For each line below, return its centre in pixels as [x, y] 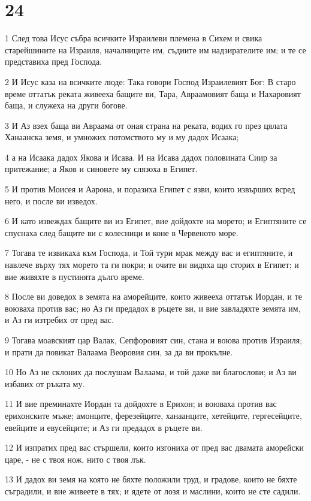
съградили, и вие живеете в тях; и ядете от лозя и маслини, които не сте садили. [153, 491]
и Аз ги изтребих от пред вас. [59, 320]
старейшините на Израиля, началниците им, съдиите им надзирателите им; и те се [155, 49]
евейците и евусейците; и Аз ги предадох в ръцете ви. [104, 427]
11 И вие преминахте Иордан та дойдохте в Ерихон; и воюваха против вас [141, 404]
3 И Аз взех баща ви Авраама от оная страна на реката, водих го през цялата [146, 125]
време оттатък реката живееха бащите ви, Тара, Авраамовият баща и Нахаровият [153, 93]
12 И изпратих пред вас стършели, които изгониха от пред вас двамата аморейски [155, 447]
